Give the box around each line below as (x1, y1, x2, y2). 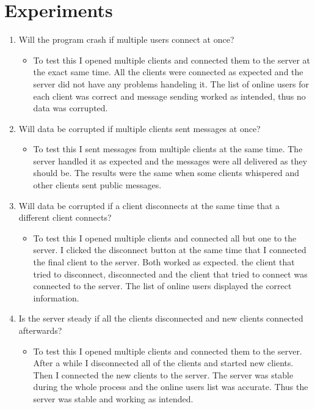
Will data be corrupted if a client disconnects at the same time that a (18, 199, 280, 212)
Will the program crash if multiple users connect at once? (18, 33, 234, 46)
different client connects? (18, 211, 112, 224)
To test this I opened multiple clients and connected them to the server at (33, 53, 310, 66)
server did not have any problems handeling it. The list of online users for (33, 77, 309, 90)
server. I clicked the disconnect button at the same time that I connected (33, 243, 306, 256)
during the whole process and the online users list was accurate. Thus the (33, 380, 308, 393)
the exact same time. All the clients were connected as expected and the (33, 65, 303, 78)
